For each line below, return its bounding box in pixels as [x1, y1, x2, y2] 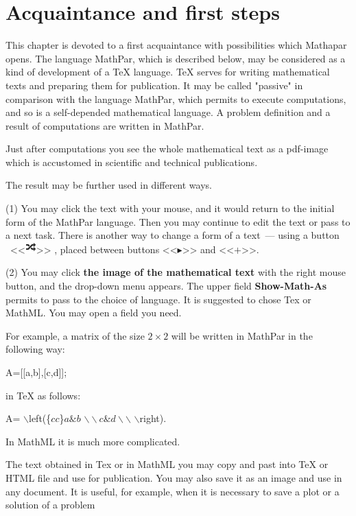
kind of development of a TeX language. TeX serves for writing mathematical [5, 64, 330, 79]
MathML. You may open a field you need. [5, 305, 182, 320]
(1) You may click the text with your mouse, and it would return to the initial [5, 201, 335, 215]
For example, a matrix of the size [5, 328, 145, 342]
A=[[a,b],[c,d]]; [5, 365, 67, 379]
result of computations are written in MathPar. [5, 118, 204, 132]
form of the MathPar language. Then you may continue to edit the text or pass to [5, 214, 351, 228]
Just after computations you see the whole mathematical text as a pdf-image [5, 141, 329, 156]
